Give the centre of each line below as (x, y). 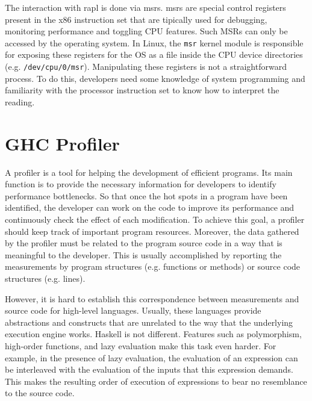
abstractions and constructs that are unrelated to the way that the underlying (149, 322)
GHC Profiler (62, 143)
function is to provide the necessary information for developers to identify (141, 184)
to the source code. (40, 393)
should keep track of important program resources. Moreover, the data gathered (152, 231)
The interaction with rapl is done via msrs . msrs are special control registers (145, 7)
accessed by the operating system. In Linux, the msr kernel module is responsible (154, 42)
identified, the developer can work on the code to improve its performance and (150, 207)
